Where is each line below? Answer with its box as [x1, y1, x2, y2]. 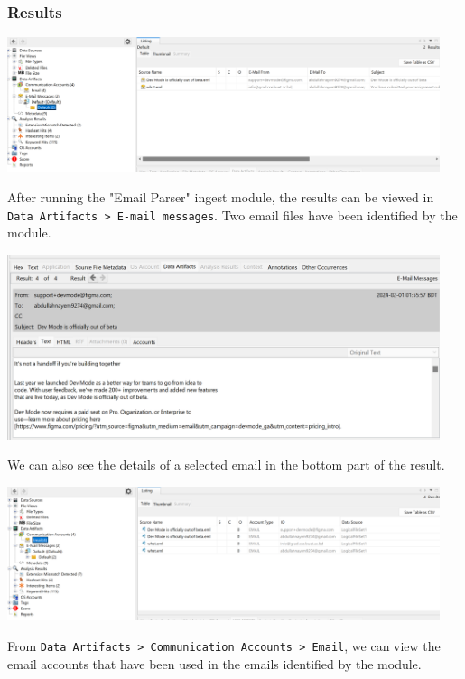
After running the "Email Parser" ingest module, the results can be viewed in [7, 187, 434, 206]
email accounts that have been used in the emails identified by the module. [7, 654, 422, 673]
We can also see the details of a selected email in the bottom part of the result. [7, 455, 445, 474]
